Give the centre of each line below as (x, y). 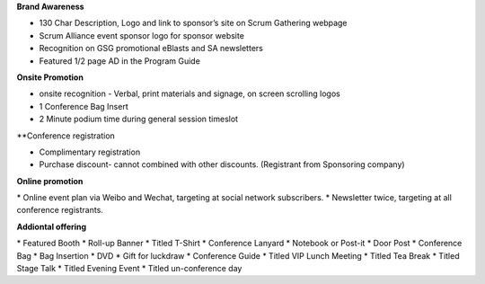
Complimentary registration (90, 152)
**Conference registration (66, 136)
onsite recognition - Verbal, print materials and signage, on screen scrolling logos (190, 93)
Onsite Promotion (50, 77)
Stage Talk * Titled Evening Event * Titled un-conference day (129, 269)
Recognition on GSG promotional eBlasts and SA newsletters (151, 49)
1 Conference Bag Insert (84, 106)
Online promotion (50, 181)
